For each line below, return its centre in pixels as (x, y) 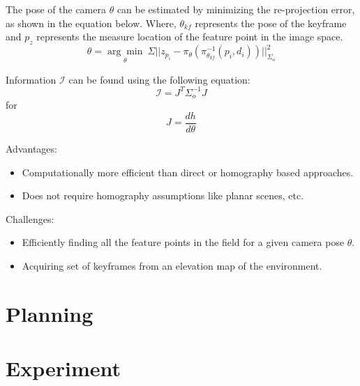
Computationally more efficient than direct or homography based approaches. (188, 172)
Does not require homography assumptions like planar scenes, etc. (163, 195)
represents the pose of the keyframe (271, 23)
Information (31, 79)
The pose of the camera (56, 9)
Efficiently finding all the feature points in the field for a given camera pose (183, 242)
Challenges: (30, 218)
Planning (50, 313)
